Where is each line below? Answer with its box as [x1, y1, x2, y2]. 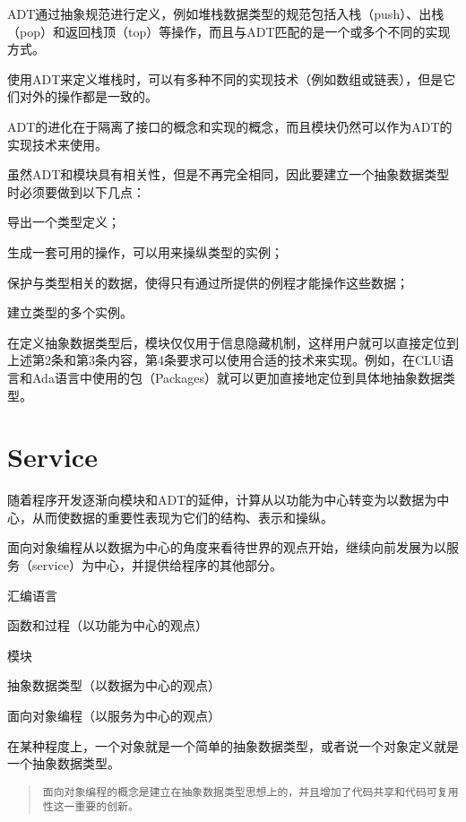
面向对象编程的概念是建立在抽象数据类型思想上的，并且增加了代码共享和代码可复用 [42, 785, 459, 799]
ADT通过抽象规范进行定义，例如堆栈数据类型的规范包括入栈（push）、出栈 [7, 4, 444, 22]
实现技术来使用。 [7, 134, 108, 153]
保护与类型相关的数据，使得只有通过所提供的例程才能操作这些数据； [7, 273, 409, 291]
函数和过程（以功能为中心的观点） [7, 616, 208, 635]
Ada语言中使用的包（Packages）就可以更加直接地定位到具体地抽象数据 [31, 368, 443, 386]
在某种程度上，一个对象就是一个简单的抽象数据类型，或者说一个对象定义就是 [7, 736, 459, 755]
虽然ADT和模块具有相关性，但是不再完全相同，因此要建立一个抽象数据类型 [7, 165, 450, 184]
